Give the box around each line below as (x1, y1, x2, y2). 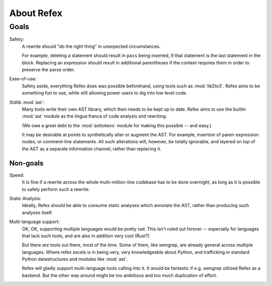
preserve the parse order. (22, 66, 75, 72)
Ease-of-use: (9, 76, 37, 82)
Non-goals (9, 159, 44, 167)
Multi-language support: (9, 219, 60, 225)
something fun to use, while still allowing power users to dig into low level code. (22, 90, 187, 96)
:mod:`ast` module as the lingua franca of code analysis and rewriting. (22, 113, 167, 119)
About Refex (9, 8, 62, 19)
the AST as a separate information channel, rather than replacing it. (22, 146, 162, 152)
